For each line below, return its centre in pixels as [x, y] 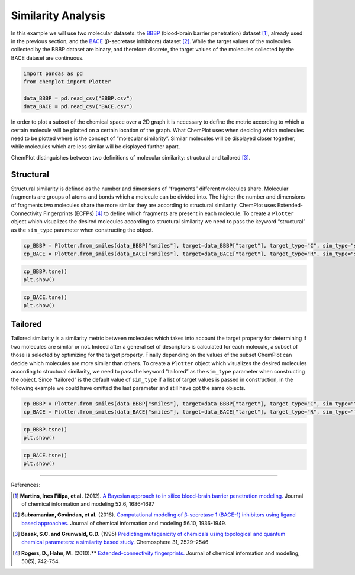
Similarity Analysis [58, 15]
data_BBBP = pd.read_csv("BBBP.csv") [78, 98]
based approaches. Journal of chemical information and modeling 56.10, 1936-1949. [124, 523]
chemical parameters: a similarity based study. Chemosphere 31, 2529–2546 [115, 542]
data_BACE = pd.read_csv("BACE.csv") [78, 107]
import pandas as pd [53, 73]
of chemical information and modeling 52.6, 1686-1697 [88, 504]
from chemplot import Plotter [67, 82]
